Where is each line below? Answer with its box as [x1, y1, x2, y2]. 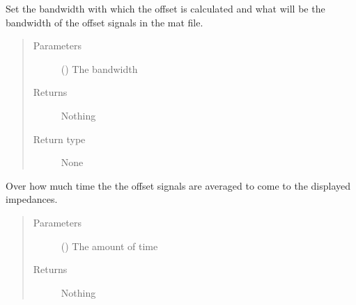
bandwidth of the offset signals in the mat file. [6, 15, 203, 29]
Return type [33, 131, 86, 146]
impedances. [6, 192, 58, 206]
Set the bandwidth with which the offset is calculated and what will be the [6, 1, 325, 15]
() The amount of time [61, 238, 158, 253]
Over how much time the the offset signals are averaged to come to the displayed [6, 178, 350, 192]
